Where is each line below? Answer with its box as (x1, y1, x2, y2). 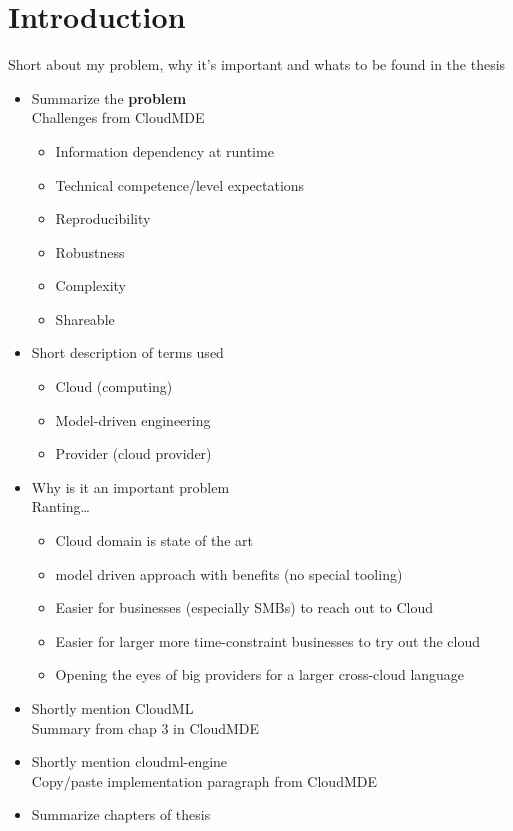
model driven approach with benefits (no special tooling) (55, 563, 403, 584)
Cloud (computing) (55, 376, 173, 397)
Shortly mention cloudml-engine (31, 751, 228, 772)
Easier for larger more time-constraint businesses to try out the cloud (55, 630, 481, 651)
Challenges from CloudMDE (31, 107, 205, 128)
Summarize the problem (31, 87, 187, 108)
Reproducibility (55, 208, 151, 229)
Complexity (55, 275, 126, 296)
